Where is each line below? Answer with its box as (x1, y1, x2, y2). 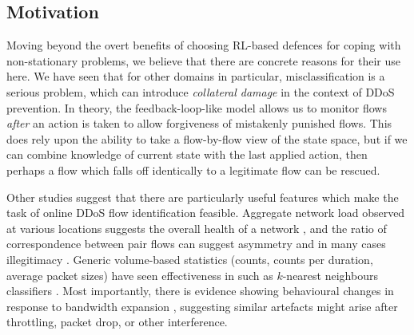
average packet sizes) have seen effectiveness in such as (6, 266, 273, 283)
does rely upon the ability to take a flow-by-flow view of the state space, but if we (6, 130, 408, 147)
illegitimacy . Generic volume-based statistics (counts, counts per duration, (6, 250, 373, 267)
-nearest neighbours (282, 266, 378, 283)
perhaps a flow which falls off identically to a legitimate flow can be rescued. (6, 161, 380, 178)
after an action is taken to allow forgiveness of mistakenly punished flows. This (6, 115, 392, 132)
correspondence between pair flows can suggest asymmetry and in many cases (6, 235, 386, 252)
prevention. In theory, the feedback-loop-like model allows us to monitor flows (6, 99, 387, 116)
